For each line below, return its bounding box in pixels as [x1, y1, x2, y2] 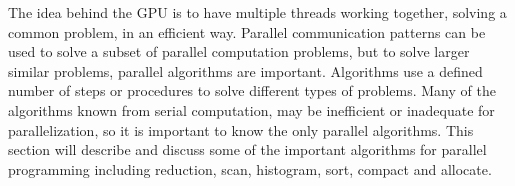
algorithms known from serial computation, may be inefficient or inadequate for [8, 99, 495, 120]
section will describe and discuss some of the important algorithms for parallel [8, 139, 487, 160]
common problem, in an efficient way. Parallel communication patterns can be [8, 21, 486, 42]
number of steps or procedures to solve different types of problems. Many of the [8, 80, 496, 101]
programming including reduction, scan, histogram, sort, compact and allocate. [8, 158, 492, 179]
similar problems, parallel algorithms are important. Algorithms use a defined [8, 60, 483, 81]
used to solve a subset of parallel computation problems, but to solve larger [8, 41, 470, 62]
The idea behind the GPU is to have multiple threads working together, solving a [8, 2, 507, 22]
